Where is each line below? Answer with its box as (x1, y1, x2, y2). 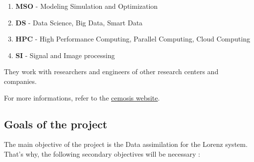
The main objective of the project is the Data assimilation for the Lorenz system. (4, 139, 248, 149)
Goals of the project (4, 116, 108, 131)
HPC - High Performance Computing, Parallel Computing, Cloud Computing (15, 34, 250, 44)
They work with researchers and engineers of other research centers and (4, 66, 219, 77)
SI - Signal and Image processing (15, 50, 115, 60)
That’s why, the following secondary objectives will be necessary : (4, 148, 201, 159)
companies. (4, 76, 37, 86)
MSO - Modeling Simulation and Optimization (15, 1, 158, 11)
